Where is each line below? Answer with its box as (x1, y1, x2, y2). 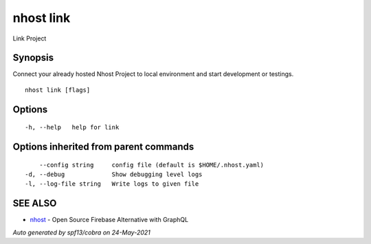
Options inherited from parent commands (12, 141, 194, 153)
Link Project (12, 34, 47, 42)
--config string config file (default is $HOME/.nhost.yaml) (38, 161, 265, 169)
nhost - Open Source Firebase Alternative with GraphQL (30, 216, 189, 224)
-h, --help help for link (25, 123, 120, 132)
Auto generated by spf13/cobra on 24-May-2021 (12, 228, 151, 236)
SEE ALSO (12, 197, 57, 209)
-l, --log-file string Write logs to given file (25, 180, 199, 188)
